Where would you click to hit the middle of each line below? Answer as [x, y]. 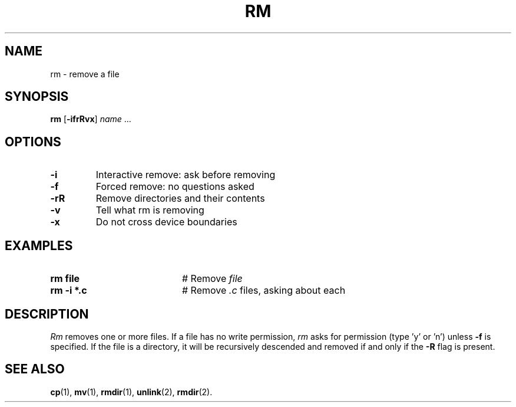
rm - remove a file [85, 74]
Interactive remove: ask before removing [186, 175]
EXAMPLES [39, 245]
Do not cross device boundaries [166, 222]
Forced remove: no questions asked [175, 187]
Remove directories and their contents [180, 198]
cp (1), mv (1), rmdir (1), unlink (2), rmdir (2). [131, 392]
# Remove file [212, 279]
